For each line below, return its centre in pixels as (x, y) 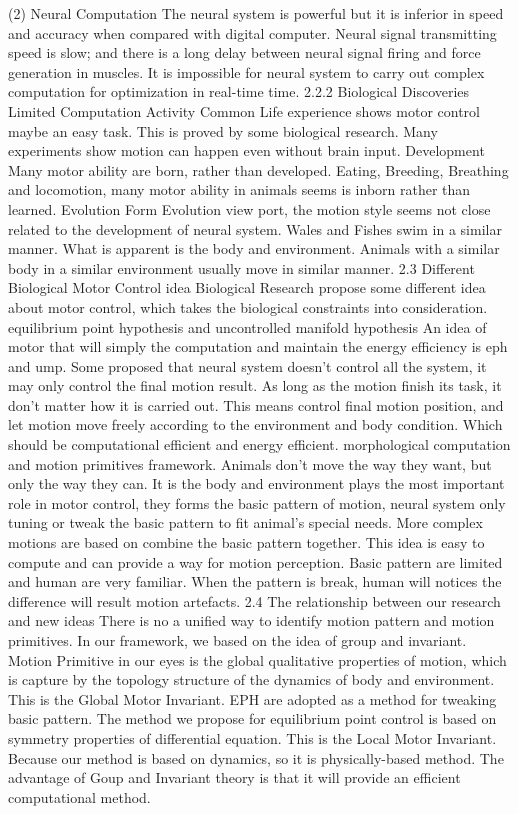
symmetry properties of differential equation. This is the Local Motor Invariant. (252, 737)
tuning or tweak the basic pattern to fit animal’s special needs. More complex (245, 522)
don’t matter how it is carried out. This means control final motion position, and (256, 404)
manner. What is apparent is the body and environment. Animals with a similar (254, 248)
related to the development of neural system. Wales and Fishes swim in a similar (255, 228)
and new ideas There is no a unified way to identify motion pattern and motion (251, 620)
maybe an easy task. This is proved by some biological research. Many (223, 130)
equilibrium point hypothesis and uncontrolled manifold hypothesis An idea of (247, 326)
